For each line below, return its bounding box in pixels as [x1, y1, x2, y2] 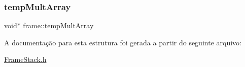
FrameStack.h [4, 54, 47, 64]
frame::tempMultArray [23, 20, 94, 31]
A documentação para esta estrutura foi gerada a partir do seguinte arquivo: [4, 37, 241, 47]
